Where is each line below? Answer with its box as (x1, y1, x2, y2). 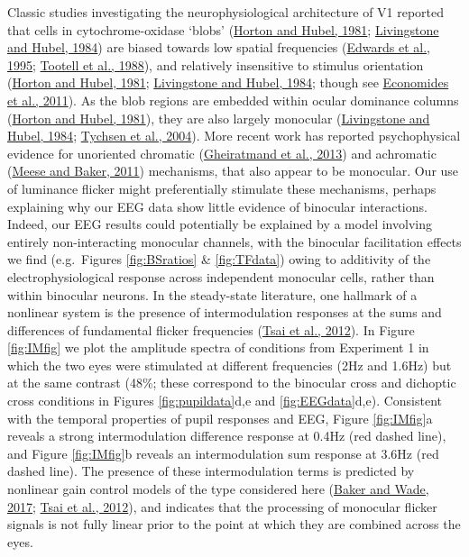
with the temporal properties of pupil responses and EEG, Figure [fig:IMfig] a (7, 408, 433, 427)
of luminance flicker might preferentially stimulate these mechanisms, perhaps (7, 178, 437, 197)
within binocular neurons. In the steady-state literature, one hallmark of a (7, 285, 418, 304)
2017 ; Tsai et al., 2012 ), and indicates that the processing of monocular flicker (7, 497, 437, 516)
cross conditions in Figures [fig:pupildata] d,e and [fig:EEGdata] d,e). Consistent (7, 391, 443, 410)
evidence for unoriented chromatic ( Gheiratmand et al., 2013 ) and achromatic (7, 143, 437, 162)
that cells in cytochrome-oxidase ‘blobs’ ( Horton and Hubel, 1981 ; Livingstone (7, 20, 439, 39)
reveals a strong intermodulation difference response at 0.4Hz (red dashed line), (7, 426, 446, 445)
